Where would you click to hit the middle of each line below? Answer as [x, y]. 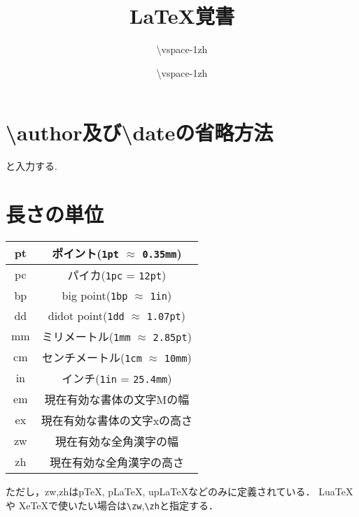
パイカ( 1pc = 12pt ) [117, 275]
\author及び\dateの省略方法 [140, 132]
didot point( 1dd [86, 315]
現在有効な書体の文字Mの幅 [117, 399]
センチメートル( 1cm [92, 357]
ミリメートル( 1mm [86, 336]
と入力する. [31, 166]
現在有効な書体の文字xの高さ [117, 420]
